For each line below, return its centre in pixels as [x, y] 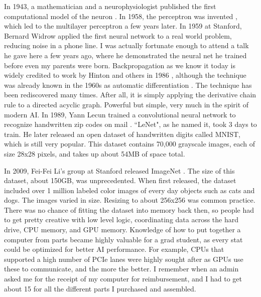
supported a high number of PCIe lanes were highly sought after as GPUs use [124, 259]
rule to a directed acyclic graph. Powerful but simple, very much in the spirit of [126, 104]
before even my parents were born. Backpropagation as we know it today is [120, 65]
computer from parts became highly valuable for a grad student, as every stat [123, 239]
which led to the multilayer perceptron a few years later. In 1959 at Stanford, [123, 26]
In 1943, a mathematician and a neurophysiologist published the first [110, 6]
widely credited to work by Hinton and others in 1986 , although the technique [125, 75]
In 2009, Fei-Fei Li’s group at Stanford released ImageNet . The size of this [119, 170]
